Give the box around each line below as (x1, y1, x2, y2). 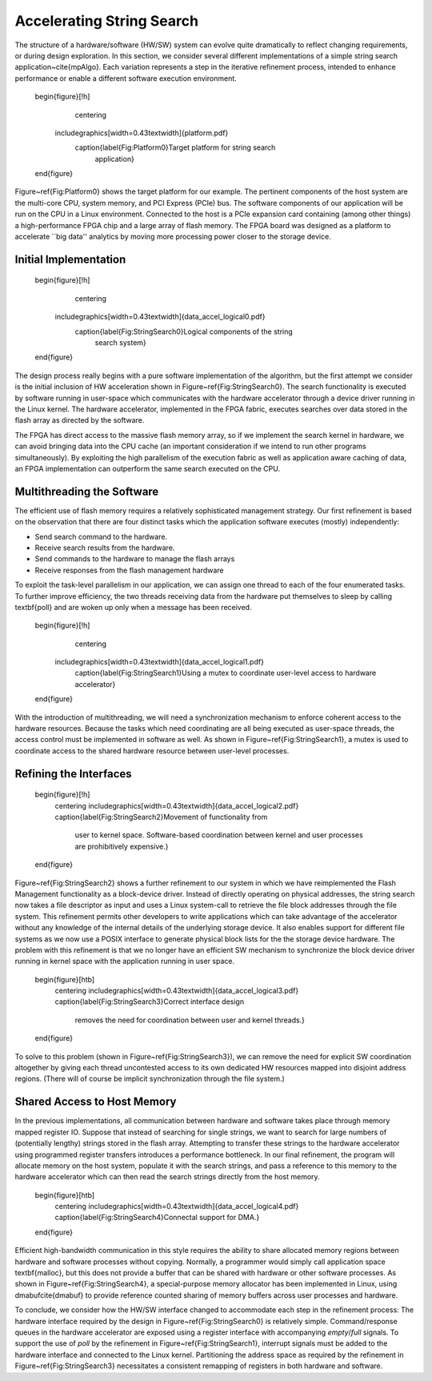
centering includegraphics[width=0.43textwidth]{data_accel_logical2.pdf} (54, 801, 299, 810)
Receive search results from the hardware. (34, 543, 175, 552)
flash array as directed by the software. (14, 416, 145, 425)
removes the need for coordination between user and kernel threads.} (74, 1015, 306, 1025)
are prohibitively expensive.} (74, 841, 169, 851)
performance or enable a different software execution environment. (14, 73, 238, 83)
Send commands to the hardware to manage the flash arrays (34, 554, 235, 564)
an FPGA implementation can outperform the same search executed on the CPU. (14, 464, 280, 473)
